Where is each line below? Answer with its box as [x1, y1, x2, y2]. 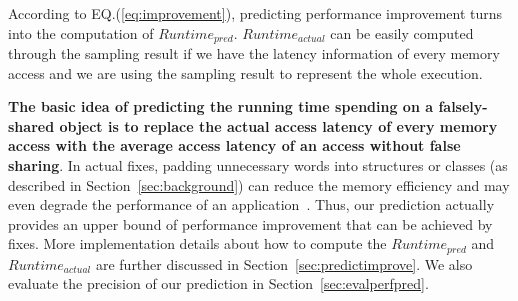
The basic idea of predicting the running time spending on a [8, 96, 434, 117]
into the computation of [8, 22, 154, 43]
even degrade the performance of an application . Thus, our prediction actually [8, 194, 495, 215]
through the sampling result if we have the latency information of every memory [8, 43, 500, 64]
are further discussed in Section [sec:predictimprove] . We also [95, 253, 473, 274]
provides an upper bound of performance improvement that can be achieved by [8, 213, 493, 234]
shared [8, 115, 55, 136]
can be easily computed [330, 22, 474, 43]
